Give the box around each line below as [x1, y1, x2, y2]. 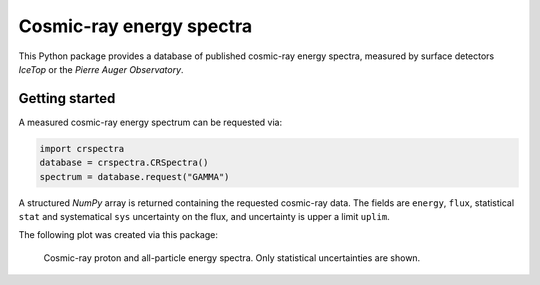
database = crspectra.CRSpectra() [39, 157, 209, 169]
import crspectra [39, 143, 125, 154]
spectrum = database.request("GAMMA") [39, 171, 230, 182]
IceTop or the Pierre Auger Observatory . [18, 63, 184, 75]
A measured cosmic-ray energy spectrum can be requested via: [18, 116, 283, 128]
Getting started [18, 90, 116, 107]
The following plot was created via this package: [18, 229, 219, 241]
